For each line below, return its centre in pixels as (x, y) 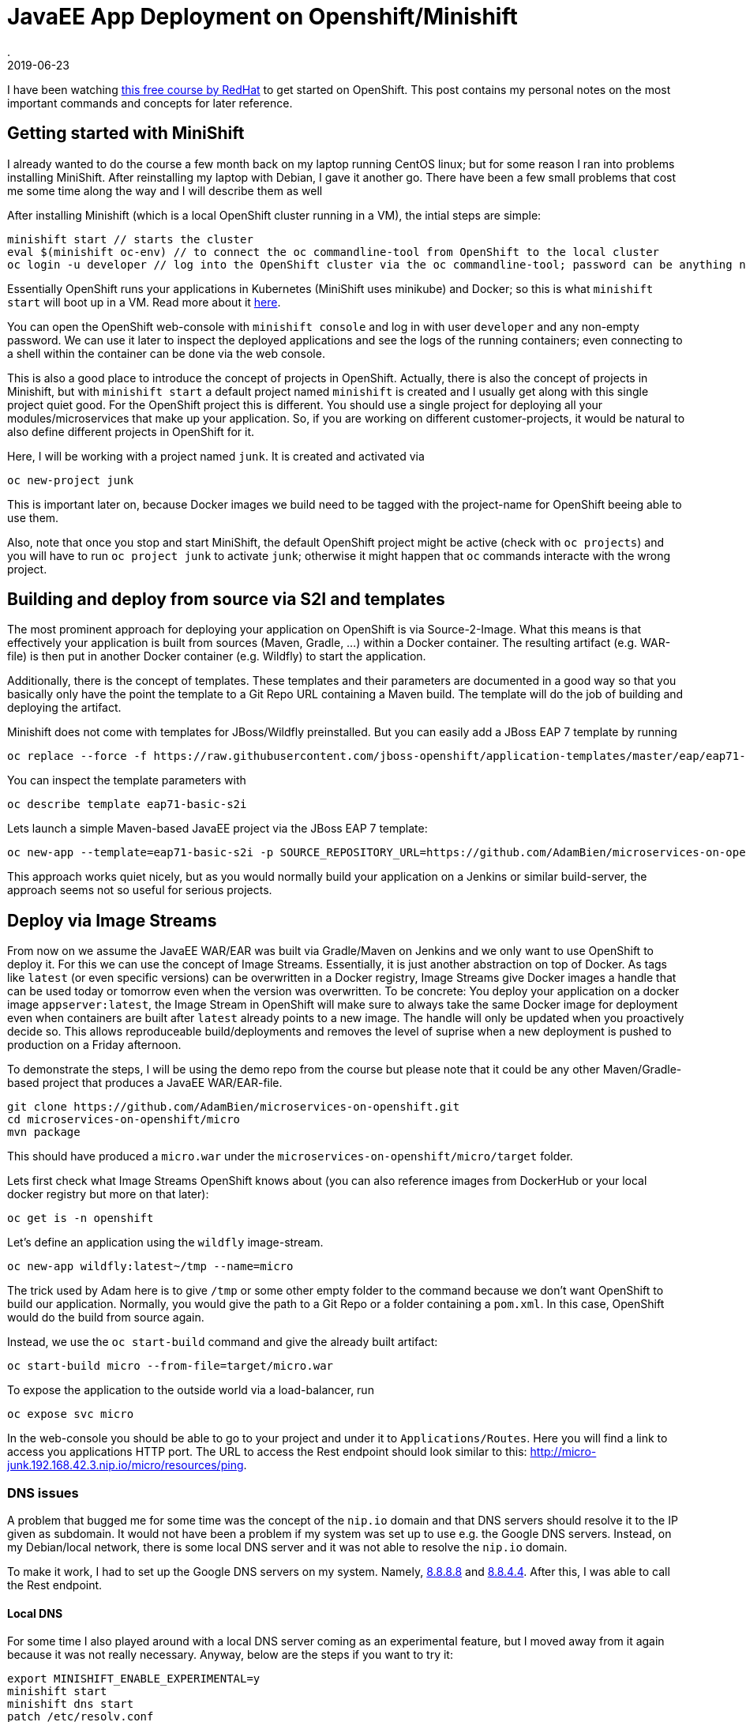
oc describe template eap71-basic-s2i (127, 805)
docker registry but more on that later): (108, 1194)
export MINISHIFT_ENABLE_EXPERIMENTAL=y (134, 1679)
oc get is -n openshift (81, 1218)
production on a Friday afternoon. (94, 1045)
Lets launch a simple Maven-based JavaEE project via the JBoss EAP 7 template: (217, 829)
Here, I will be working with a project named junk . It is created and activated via (216, 456)
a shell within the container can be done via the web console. (166, 353)
